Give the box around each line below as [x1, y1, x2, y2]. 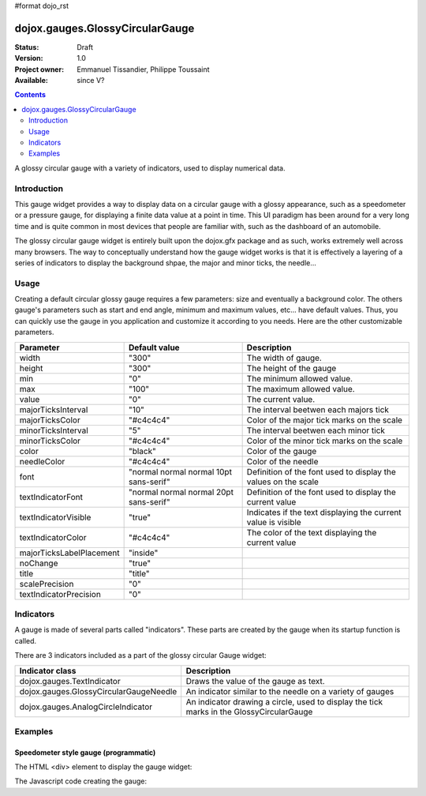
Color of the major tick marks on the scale [246, 415, 402, 426]
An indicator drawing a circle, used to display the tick [185, 696, 383, 707]
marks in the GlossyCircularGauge [185, 706, 313, 717]
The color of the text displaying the [246, 527, 377, 538]
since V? [77, 76, 105, 85]
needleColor [19, 456, 65, 467]
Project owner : [14, 64, 65, 74]
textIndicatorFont [19, 491, 83, 502]
